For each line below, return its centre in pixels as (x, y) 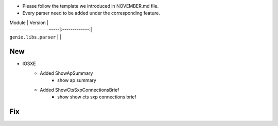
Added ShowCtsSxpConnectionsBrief (80, 90)
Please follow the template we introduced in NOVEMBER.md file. (91, 6)
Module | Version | (29, 23)
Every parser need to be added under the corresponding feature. (91, 13)
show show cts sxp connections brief (97, 97)
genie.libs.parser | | (36, 37)
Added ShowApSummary (66, 73)
